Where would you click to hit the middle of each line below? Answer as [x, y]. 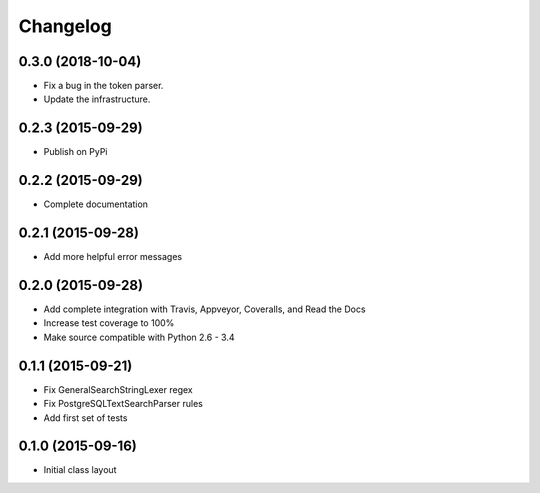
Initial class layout [80, 470]
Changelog [65, 26]
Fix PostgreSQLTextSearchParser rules [123, 404]
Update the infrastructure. [97, 99]
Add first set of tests [85, 417]
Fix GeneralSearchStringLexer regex [118, 389]
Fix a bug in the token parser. [103, 86]
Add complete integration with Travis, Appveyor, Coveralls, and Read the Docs [204, 309]
